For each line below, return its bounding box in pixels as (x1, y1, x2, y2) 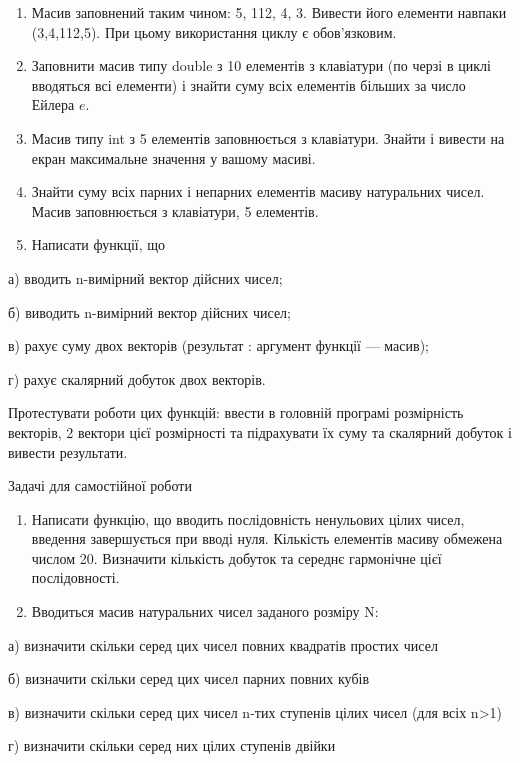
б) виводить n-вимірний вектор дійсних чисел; (8, 301, 291, 322)
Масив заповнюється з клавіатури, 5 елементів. (31, 200, 319, 221)
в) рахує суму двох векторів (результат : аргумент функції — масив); (8, 335, 429, 356)
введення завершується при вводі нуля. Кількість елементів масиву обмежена (31, 528, 503, 549)
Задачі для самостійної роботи (8, 475, 192, 496)
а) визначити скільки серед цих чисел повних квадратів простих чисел (8, 634, 438, 655)
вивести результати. (8, 441, 128, 462)
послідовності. (31, 567, 120, 588)
